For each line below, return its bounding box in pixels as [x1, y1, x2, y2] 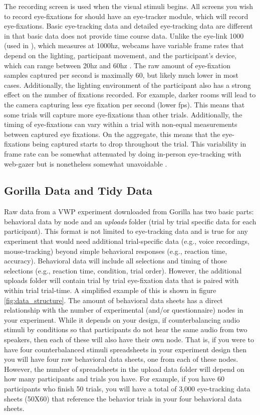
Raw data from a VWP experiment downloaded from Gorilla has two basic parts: [4, 206, 254, 217]
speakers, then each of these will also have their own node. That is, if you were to [4, 334, 254, 345]
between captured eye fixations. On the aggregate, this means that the [4, 128, 220, 139]
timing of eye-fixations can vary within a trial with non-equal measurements [4, 119, 237, 129]
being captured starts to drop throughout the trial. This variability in [32, 139, 246, 149]
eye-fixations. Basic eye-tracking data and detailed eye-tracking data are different [4, 21, 253, 31]
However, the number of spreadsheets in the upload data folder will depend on [4, 363, 244, 374]
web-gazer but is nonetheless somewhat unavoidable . [4, 158, 167, 169]
